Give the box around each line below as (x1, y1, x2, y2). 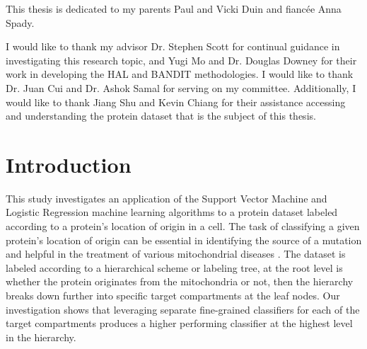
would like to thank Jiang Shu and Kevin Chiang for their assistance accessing (6, 94, 346, 109)
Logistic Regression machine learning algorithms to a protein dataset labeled (6, 205, 338, 219)
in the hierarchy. (6, 329, 76, 344)
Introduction (6, 149, 132, 178)
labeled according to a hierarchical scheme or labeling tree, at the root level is (6, 260, 343, 275)
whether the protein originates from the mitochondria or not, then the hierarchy (6, 274, 354, 289)
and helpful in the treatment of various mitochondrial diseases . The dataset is (6, 246, 346, 261)
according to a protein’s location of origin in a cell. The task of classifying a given (6, 219, 360, 234)
